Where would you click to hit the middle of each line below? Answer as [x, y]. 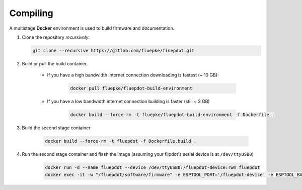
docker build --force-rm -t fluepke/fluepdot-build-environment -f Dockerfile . [172, 115]
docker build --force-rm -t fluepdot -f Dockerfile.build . [121, 141]
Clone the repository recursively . [56, 37]
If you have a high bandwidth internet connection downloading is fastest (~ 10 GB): [133, 75]
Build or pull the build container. [55, 63]
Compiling [31, 13]
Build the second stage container [56, 128]
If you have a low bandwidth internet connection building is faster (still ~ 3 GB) [128, 102]
